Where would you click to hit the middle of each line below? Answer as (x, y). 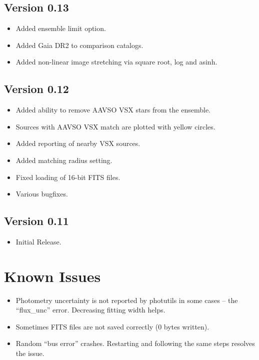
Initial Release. (38, 241)
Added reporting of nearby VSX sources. (78, 143)
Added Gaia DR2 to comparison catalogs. (79, 45)
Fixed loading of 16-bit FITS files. (68, 177)
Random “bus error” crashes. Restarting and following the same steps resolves (135, 343)
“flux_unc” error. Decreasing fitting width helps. (90, 310)
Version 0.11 (36, 221)
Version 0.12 (36, 89)
